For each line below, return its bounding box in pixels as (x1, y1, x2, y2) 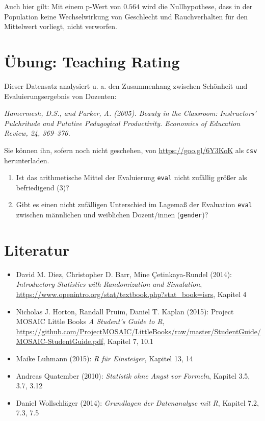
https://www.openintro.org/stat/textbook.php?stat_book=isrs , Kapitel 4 (16, 289, 247, 299)
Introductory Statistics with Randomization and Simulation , (16, 279, 202, 289)
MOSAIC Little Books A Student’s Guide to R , (16, 316, 165, 327)
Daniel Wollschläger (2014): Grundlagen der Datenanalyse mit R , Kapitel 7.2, (16, 397, 259, 408)
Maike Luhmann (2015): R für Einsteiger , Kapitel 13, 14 (16, 353, 193, 363)
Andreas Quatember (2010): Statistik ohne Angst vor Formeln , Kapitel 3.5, (16, 370, 250, 381)
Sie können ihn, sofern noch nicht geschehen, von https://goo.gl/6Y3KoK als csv (4, 144, 257, 155)
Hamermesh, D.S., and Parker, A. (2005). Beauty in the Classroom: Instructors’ (4, 108, 256, 118)
